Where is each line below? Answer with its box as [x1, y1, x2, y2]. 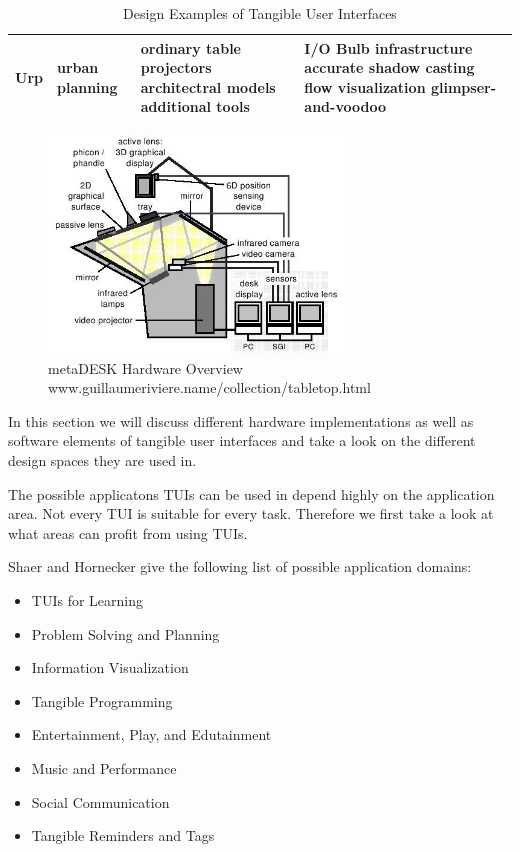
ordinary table [140, 37, 241, 58]
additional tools [140, 96, 250, 117]
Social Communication [31, 791, 170, 812]
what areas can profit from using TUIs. [8, 522, 248, 543]
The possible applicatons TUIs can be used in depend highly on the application [8, 483, 495, 504]
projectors [140, 57, 212, 78]
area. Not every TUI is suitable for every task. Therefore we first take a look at [8, 503, 494, 524]
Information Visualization [31, 657, 189, 678]
